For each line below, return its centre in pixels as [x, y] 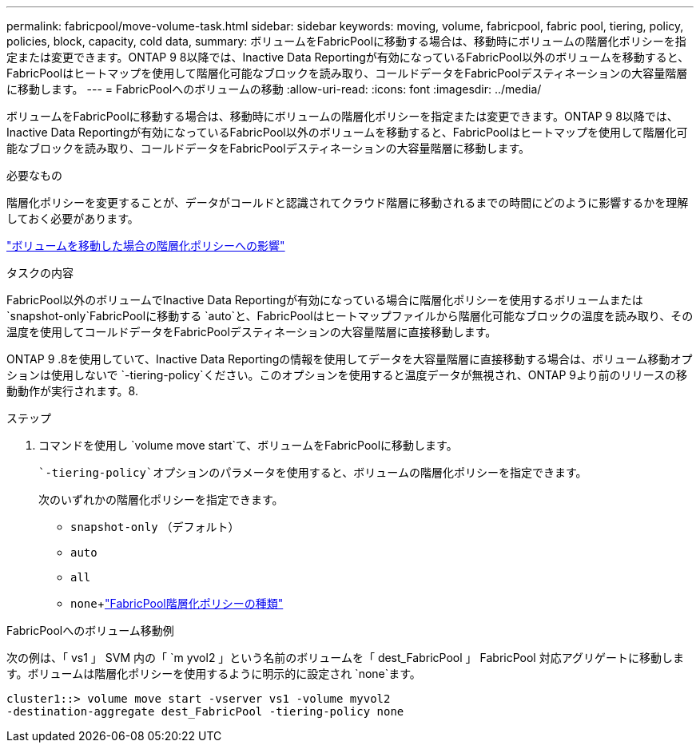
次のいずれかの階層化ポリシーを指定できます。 [161, 499]
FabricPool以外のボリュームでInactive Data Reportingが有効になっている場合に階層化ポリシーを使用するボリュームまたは [325, 300]
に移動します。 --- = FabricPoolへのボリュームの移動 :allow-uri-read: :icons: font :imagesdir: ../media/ [274, 89]
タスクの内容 [40, 273]
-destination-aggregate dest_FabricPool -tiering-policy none [205, 711]
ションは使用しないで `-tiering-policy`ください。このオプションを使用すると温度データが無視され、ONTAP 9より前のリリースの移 [347, 375]
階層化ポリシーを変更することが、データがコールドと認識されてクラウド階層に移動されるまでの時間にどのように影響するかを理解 [348, 202]
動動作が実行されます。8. [72, 391]
